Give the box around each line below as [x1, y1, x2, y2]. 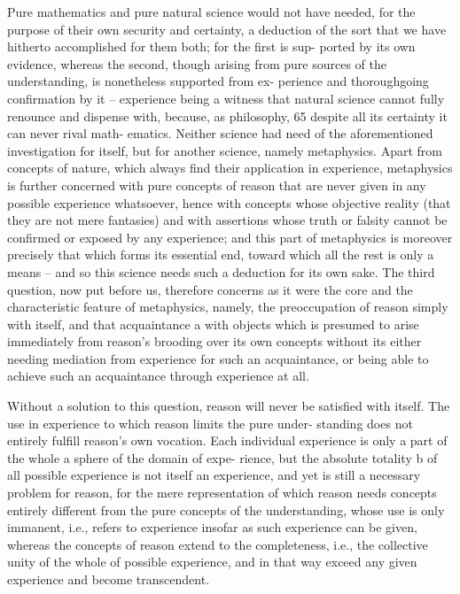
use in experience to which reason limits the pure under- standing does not [7, 413, 413, 432]
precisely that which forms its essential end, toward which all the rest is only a [7, 245, 434, 264]
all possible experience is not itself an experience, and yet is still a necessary [7, 466, 421, 484]
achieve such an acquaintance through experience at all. [7, 366, 309, 385]
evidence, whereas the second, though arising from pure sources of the [7, 54, 386, 73]
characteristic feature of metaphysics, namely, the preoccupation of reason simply [7, 297, 448, 316]
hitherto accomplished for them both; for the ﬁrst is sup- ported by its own [7, 37, 416, 56]
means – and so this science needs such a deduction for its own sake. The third [7, 262, 435, 281]
